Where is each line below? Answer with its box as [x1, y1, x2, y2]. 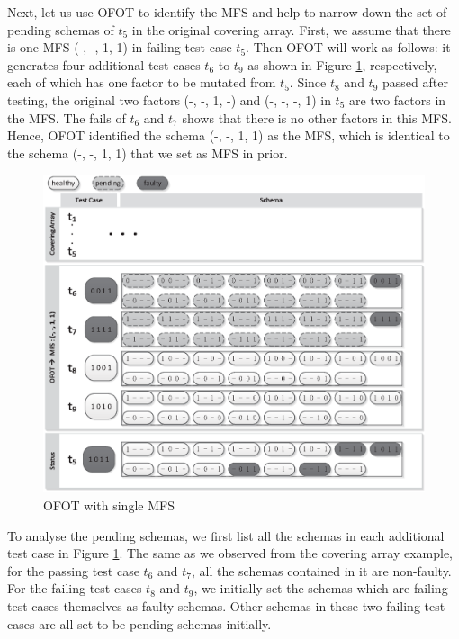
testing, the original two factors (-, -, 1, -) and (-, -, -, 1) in [7, 90, 331, 109]
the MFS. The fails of [7, 108, 126, 127]
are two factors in [349, 90, 446, 109]
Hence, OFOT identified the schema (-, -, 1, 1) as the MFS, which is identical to [7, 126, 450, 145]
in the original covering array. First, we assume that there [131, 20, 451, 39]
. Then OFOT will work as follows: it [246, 38, 451, 57]
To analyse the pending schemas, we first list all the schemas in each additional [7, 526, 445, 544]
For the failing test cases [7, 579, 142, 598]
